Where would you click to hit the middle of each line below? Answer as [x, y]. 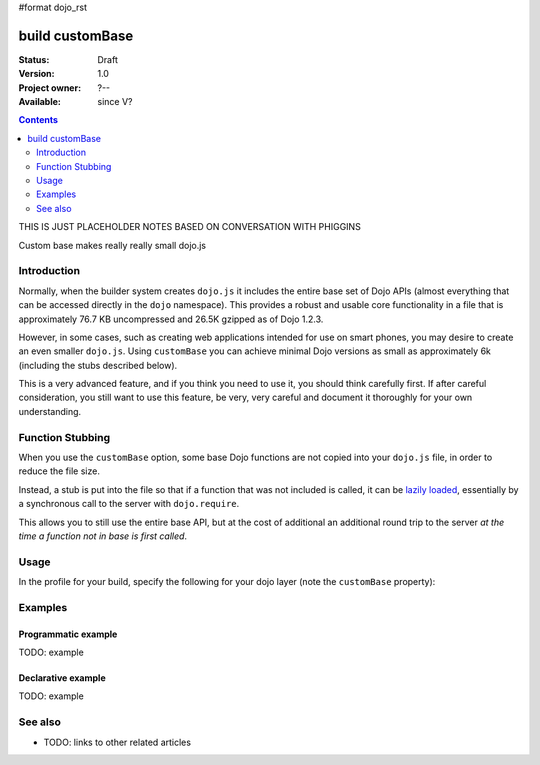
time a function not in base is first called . [103, 536]
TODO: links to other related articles [117, 742]
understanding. [50, 411]
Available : [40, 102]
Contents [38, 120]
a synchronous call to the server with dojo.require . [129, 504]
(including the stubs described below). [98, 365]
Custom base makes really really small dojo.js [112, 245]
